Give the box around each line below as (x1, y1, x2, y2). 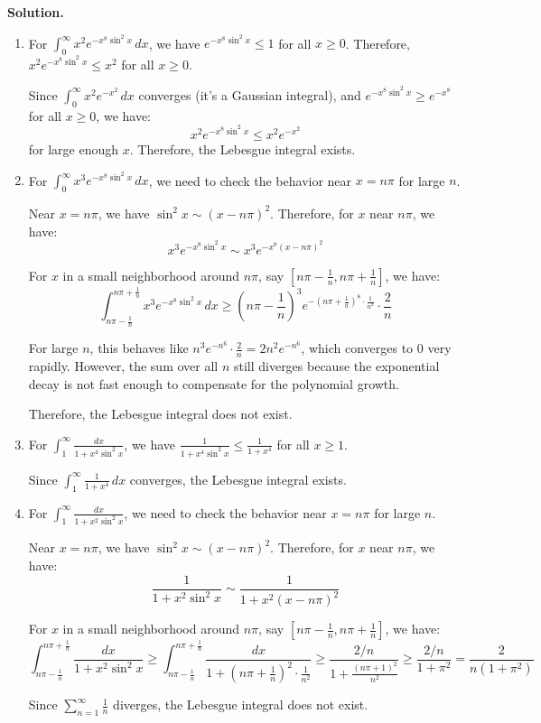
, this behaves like (89, 338, 189, 357)
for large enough (28, 139, 119, 158)
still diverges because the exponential (233, 357, 440, 375)
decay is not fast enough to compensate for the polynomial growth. (28, 374, 399, 393)
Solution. (7, 3, 64, 21)
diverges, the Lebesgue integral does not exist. (113, 695, 368, 714)
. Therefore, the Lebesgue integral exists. (129, 139, 356, 158)
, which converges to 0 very (301, 338, 452, 357)
